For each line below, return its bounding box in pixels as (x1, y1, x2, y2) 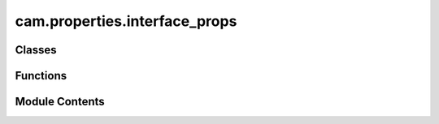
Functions (15, 69, 67, 83)
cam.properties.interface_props (15, 12, 237, 30)
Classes (15, 43, 57, 57)
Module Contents (15, 95, 105, 109)
